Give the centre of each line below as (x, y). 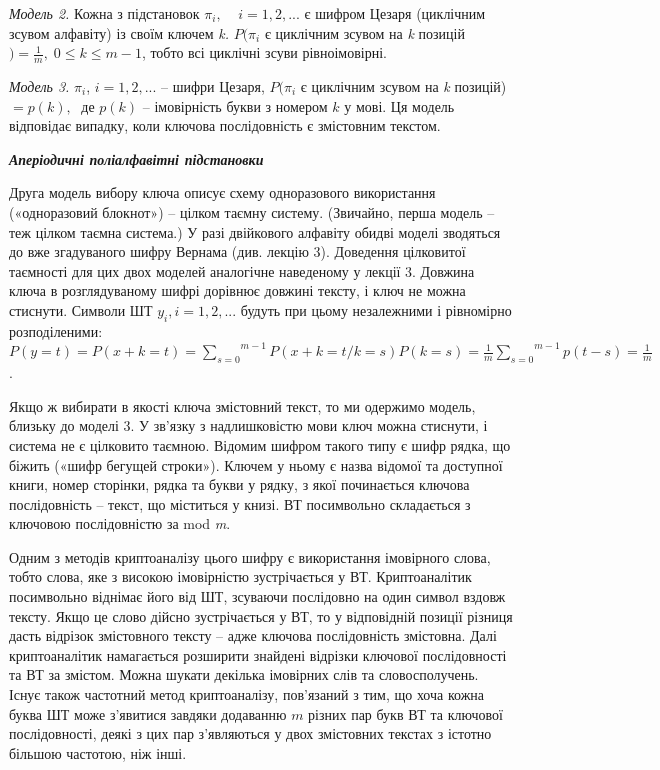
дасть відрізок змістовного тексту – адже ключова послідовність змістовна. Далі (253, 635)
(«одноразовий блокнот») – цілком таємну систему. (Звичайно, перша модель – (252, 211)
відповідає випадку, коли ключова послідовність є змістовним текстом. (225, 125)
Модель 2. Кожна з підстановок (104, 13)
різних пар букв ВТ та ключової (405, 713)
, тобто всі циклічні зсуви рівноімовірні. (264, 52)
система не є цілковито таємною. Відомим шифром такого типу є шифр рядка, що (260, 444)
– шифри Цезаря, (213, 86)
